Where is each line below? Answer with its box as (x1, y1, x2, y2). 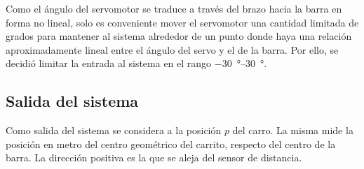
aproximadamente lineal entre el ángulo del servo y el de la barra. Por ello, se (6, 42, 339, 57)
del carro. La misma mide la (232, 123, 353, 138)
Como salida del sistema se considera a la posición (6, 123, 222, 138)
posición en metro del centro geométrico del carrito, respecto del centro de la (6, 136, 336, 151)
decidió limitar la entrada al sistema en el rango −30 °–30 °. (6, 56, 267, 71)
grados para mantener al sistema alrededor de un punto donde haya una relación (6, 29, 352, 43)
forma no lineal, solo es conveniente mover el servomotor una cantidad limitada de (6, 15, 359, 29)
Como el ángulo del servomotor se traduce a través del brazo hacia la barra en (6, 1, 342, 15)
